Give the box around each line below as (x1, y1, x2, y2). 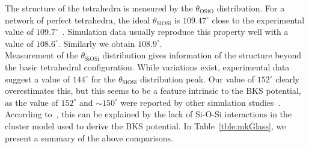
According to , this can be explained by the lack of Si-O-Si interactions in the (5, 108, 292, 120)
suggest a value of (5, 72, 70, 85)
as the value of (5, 96, 58, 108)
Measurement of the (5, 49, 78, 61)
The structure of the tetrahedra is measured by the (5, 2, 193, 14)
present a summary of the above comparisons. (5, 131, 174, 144)
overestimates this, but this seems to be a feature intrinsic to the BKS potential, (5, 84, 301, 97)
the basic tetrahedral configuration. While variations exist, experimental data (5, 60, 290, 73)
